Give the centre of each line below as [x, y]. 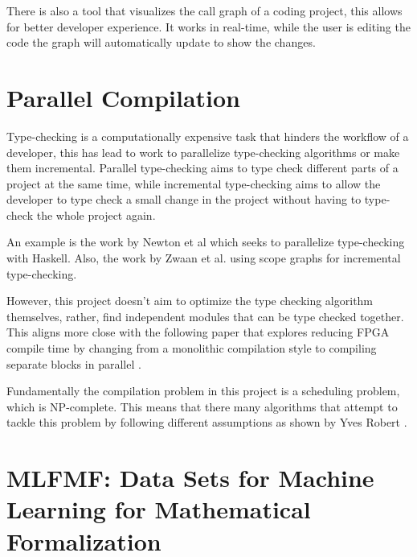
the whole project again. [96, 215]
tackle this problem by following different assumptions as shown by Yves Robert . [207, 422]
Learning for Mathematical [159, 509]
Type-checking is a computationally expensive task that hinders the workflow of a [208, 136]
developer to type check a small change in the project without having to [184, 199]
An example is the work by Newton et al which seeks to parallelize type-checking [206, 242]
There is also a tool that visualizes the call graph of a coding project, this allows [204, 10]
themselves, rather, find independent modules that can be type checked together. [205, 316]
